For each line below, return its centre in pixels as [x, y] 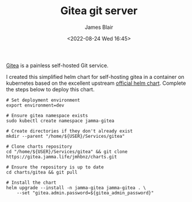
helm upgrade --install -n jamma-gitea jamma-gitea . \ [76, 188]
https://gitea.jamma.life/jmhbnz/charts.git [62, 157]
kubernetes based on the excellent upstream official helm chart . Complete [96, 83]
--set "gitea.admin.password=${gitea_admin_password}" [85, 193]
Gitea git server [99, 11]
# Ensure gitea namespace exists [47, 115]
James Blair [99, 27]
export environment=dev [35, 105]
